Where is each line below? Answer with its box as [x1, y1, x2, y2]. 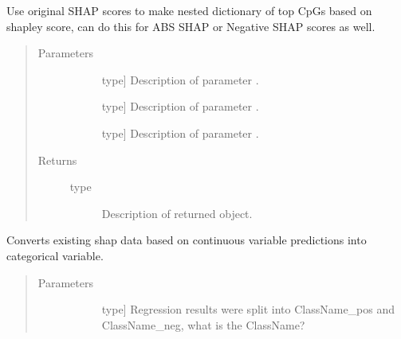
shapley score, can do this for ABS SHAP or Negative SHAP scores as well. [6, 18, 375, 34]
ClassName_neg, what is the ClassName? [101, 316, 305, 333]
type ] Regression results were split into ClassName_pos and [101, 301, 395, 318]
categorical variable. [6, 247, 104, 263]
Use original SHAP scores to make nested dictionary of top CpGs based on [6, 2, 372, 18]
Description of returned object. [101, 205, 253, 221]
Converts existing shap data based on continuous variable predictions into [6, 232, 367, 248]
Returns [37, 151, 77, 168]
